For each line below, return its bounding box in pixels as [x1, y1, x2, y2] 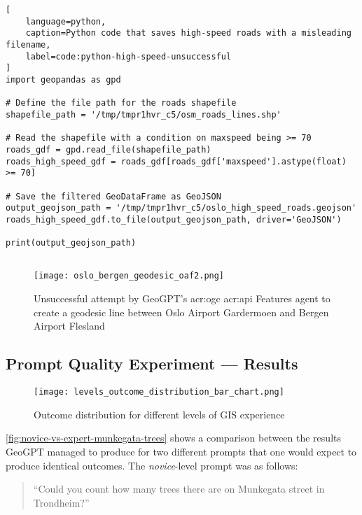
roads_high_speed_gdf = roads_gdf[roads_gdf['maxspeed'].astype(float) [6, 156, 347, 167]
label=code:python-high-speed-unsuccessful [25, 51, 232, 62]
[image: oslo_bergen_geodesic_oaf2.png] [34, 271, 225, 281]
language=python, [25, 16, 106, 27]
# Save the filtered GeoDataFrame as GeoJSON [6, 191, 221, 202]
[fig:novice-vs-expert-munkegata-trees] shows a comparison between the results [6, 430, 341, 445]
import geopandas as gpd [6, 74, 121, 85]
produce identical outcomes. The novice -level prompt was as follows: [6, 458, 298, 472]
